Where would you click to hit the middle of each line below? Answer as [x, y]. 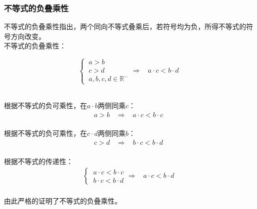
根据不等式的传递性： [39, 161]
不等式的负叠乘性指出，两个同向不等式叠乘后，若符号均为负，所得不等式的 [125, 26]
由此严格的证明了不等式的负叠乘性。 [63, 200]
